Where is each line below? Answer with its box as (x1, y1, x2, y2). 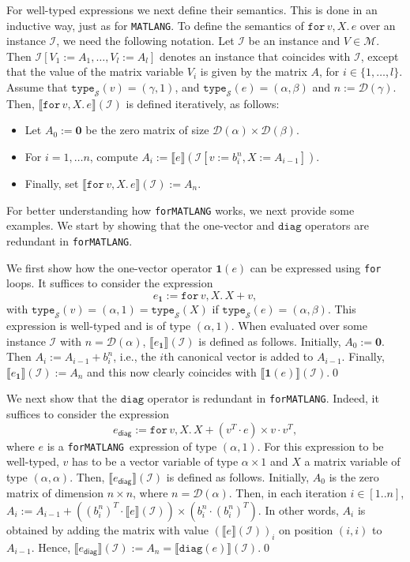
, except (360, 47, 399, 64)
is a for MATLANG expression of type (47, 437, 217, 454)
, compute (89, 148, 138, 165)
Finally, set (24, 175, 79, 192)
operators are (305, 217, 369, 234)
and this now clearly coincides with (86, 363, 257, 380)
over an (359, 17, 396, 33)
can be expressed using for (250, 259, 382, 275)
